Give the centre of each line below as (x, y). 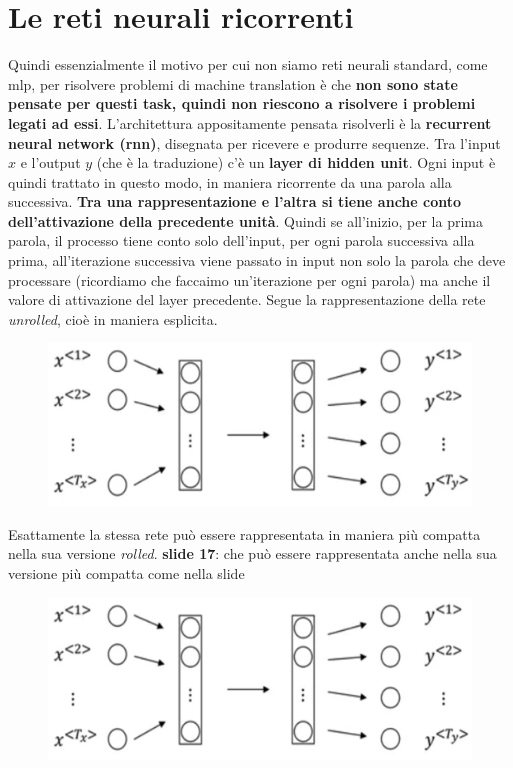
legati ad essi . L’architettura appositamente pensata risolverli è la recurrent (250, 122)
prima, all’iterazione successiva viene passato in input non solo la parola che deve (257, 260)
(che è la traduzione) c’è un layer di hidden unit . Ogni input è (296, 162)
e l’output (50, 162)
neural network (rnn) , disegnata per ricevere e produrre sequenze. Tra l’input (254, 142)
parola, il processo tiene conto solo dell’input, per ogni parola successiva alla (241, 240)
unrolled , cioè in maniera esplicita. (113, 318)
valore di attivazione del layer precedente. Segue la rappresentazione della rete (247, 299)
